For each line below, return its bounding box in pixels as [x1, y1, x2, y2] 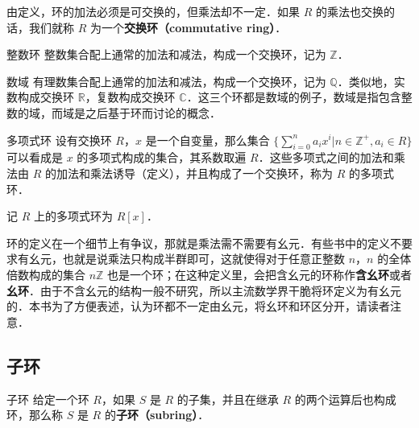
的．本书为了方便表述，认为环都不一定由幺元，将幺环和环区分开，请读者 [6, 298, 390, 315]
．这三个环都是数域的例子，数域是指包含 [186, 88, 401, 105]
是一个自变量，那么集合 [145, 131, 270, 148]
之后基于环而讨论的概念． [85, 104, 221, 121]
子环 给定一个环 [6, 390, 89, 407]
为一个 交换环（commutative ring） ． [89, 19, 287, 35]
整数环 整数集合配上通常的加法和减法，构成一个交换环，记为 [6, 46, 326, 63]
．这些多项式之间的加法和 [258, 149, 394, 166]
